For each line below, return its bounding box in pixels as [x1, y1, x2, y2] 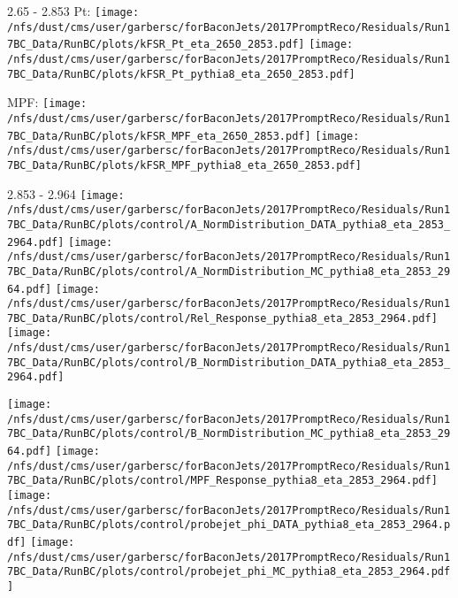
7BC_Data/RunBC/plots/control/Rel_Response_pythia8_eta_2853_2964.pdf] [7, 311, 438, 325]
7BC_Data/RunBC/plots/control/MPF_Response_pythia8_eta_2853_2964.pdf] [7, 474, 438, 487]
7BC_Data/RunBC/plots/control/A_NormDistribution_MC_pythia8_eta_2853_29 [7, 264, 451, 278]
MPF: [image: [7, 93, 88, 111]
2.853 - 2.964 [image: [7, 184, 125, 203]
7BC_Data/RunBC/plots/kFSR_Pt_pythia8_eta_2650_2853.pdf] [7, 67, 355, 80]
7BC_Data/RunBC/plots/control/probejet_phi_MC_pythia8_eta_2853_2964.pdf [7, 565, 451, 579]
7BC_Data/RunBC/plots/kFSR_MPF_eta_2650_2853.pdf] [7, 129, 311, 142]
